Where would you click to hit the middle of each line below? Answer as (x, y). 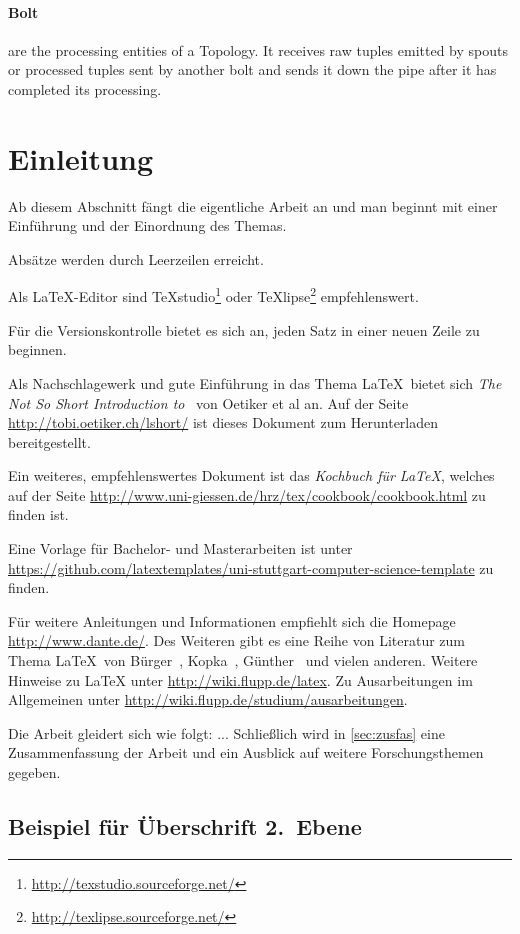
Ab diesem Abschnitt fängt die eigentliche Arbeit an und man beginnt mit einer (253, 205)
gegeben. (34, 772)
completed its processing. (85, 88)
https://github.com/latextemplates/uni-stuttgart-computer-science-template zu (251, 567)
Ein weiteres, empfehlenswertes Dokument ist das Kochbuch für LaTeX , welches (251, 475)
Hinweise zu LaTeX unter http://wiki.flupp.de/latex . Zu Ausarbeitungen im (240, 679)
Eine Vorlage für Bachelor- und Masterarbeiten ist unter (180, 548)
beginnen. (37, 349)
